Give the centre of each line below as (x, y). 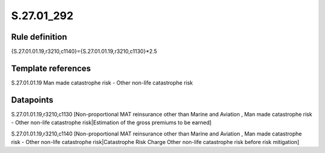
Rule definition (39, 37)
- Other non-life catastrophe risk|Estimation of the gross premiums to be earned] (111, 122)
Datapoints (32, 100)
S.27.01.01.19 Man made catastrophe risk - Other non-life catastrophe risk (102, 82)
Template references (51, 68)
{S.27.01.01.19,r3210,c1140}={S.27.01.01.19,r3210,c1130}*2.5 (84, 52)
